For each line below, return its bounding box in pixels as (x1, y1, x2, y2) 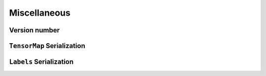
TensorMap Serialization (9, 42, 86, 50)
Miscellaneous (9, 7, 71, 18)
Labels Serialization (9, 58, 74, 66)
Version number (9, 26, 60, 34)
